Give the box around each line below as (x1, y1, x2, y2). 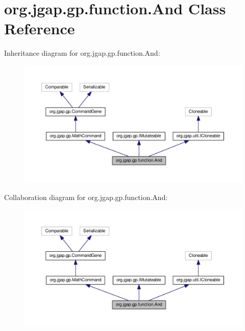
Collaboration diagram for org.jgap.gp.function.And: (4, 191, 168, 202)
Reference (4, 18, 75, 39)
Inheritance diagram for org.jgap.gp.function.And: (4, 48, 160, 58)
